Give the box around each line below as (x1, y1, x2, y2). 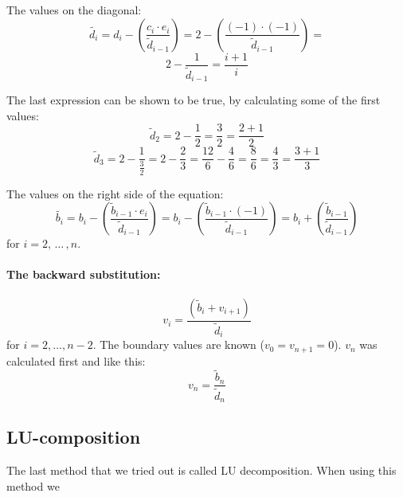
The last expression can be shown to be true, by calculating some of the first (6, 92, 381, 108)
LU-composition (6, 425, 141, 449)
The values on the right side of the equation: (6, 185, 224, 202)
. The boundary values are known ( (92, 336, 264, 353)
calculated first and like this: (6, 352, 146, 369)
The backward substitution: (6, 266, 161, 283)
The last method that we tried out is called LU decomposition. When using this (6, 462, 397, 479)
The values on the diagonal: (6, 2, 142, 18)
